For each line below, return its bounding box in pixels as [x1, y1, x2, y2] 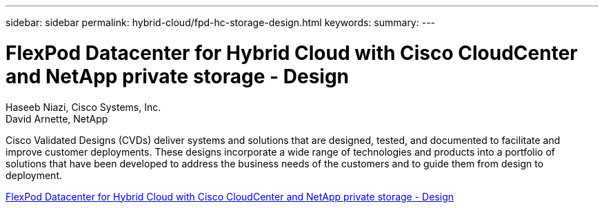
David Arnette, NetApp [6, 112, 108, 125]
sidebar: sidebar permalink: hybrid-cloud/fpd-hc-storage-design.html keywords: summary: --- [6, 17, 436, 28]
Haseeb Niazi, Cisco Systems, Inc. [6, 101, 161, 113]
